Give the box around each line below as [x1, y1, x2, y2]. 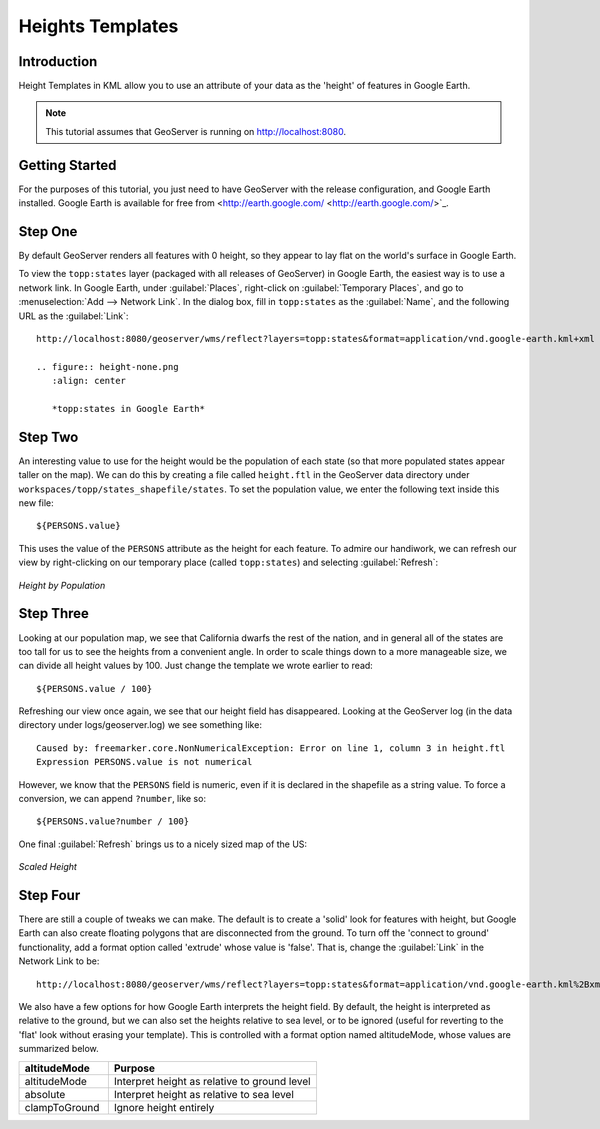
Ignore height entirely [113, 1100, 215, 1114]
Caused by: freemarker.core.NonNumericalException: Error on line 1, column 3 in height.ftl [36, 742, 506, 754]
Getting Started [18, 156, 117, 174]
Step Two [18, 428, 79, 445]
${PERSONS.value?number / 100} [36, 816, 190, 827]
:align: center [51, 375, 127, 387]
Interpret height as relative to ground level [113, 1074, 311, 1088]
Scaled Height [18, 861, 77, 873]
